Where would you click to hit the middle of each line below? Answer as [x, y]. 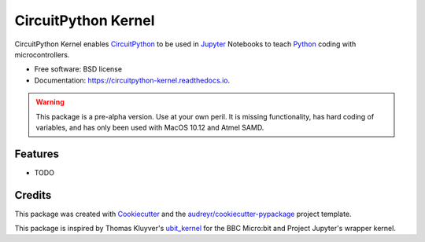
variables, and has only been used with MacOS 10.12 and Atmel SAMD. [150, 127]
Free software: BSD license [78, 69]
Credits [33, 195]
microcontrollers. [42, 54]
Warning [50, 102]
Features [37, 154]
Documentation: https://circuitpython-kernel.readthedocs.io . [132, 80]
